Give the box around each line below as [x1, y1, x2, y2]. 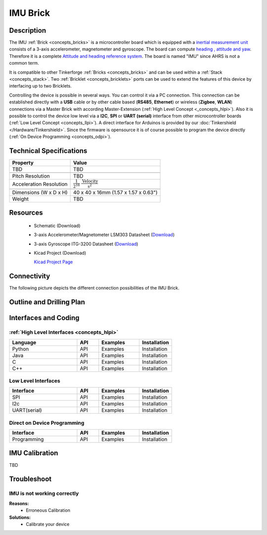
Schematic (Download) [34, 223, 81, 229]
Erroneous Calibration [26, 507, 70, 513]
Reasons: [9, 500, 29, 506]
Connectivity [9, 272, 50, 281]
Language [12, 339, 37, 346]
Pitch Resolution [12, 173, 50, 180]
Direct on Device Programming [9, 419, 85, 426]
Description [9, 26, 46, 35]
